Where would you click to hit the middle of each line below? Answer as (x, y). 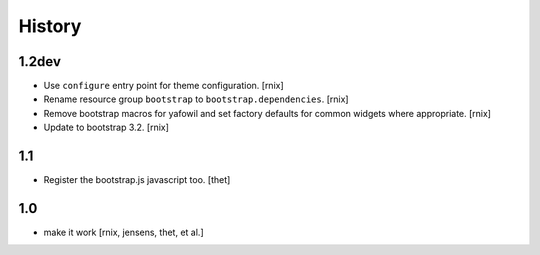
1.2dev (40, 61)
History (50, 26)
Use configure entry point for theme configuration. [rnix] (163, 86)
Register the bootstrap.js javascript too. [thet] (137, 180)
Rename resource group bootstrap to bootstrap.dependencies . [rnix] (196, 99)
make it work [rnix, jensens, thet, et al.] (123, 232)
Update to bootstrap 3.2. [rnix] (106, 127)
